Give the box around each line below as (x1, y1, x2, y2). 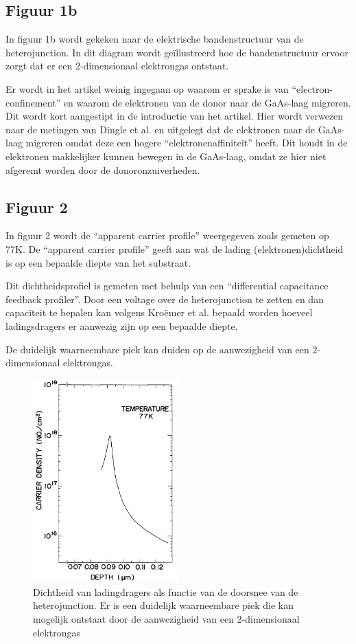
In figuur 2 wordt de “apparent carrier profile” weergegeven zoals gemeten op (5, 228, 329, 243)
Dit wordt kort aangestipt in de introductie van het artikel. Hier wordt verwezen (5, 109, 344, 123)
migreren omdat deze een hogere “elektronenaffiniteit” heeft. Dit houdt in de (25, 135, 348, 150)
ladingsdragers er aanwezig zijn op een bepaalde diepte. (5, 318, 238, 333)
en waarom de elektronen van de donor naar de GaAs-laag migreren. (63, 95, 351, 109)
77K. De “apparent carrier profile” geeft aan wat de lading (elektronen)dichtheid (5, 241, 344, 256)
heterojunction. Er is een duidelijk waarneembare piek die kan (33, 598, 294, 612)
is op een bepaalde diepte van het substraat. (5, 255, 191, 269)
